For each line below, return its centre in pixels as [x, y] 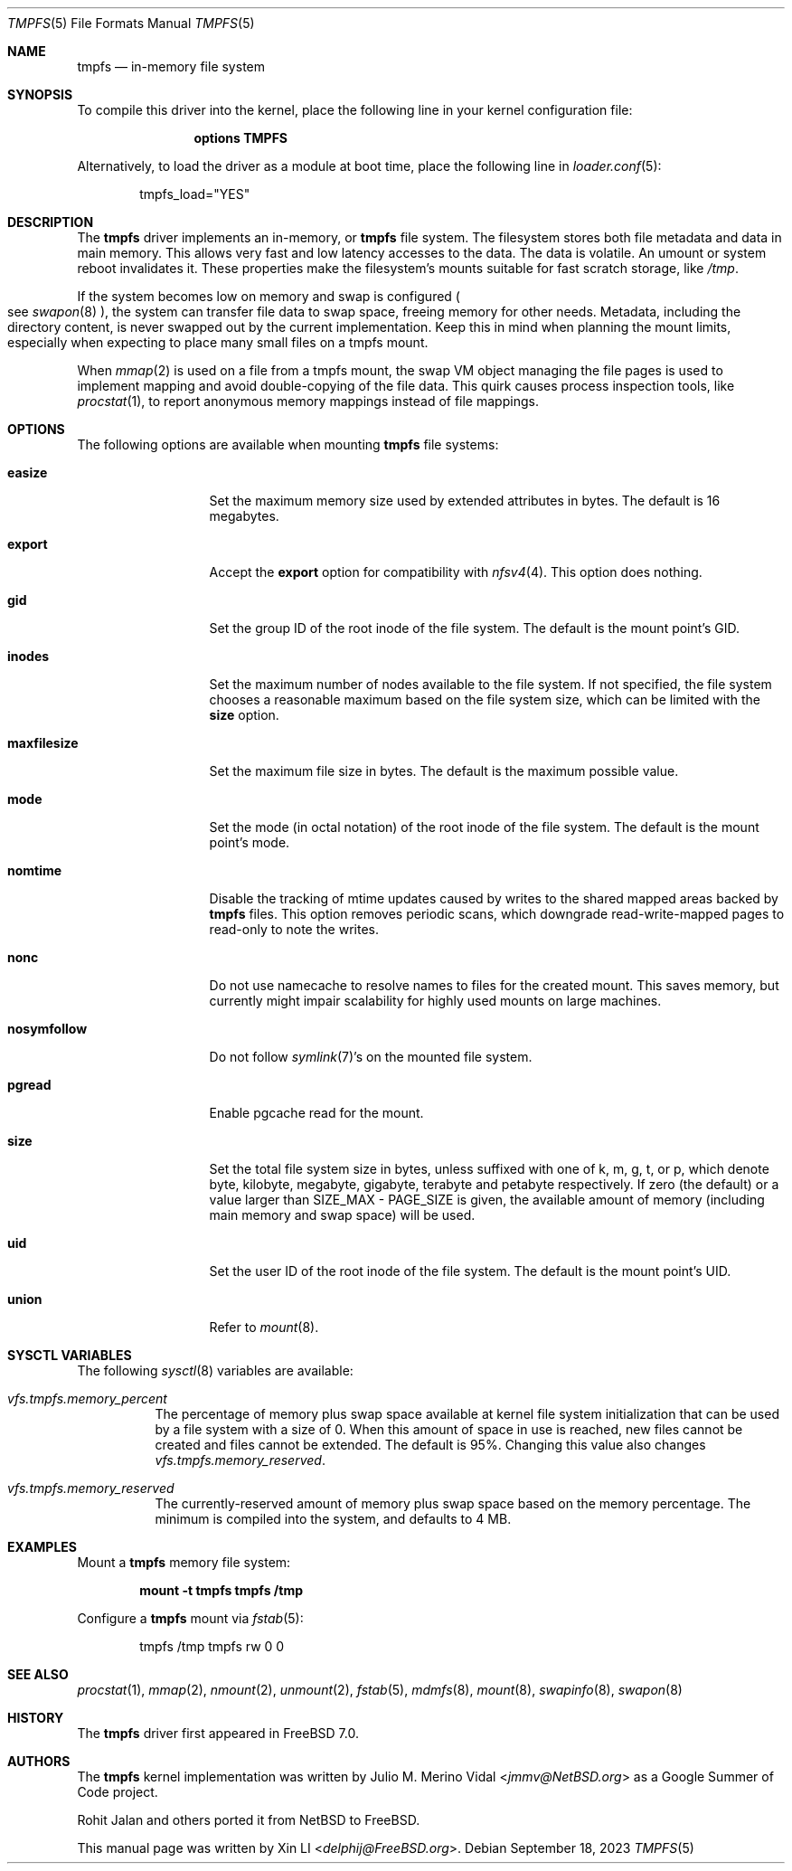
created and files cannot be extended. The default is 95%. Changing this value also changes [430, 1445]
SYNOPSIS [40, 94]
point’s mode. [250, 842]
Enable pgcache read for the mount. [316, 1113]
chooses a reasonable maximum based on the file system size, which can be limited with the [485, 699]
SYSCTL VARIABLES [70, 1355]
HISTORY [36, 1718]
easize [28, 472]
